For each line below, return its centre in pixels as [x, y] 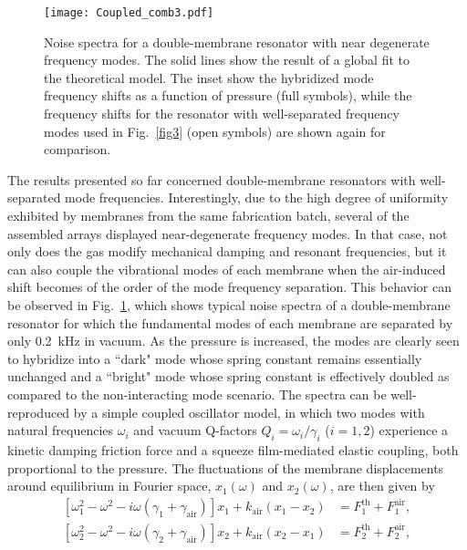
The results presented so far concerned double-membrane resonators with [212, 179]
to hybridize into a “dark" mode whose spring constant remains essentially [215, 358]
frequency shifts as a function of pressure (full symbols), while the [228, 95]
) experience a [409, 430]
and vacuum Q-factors [195, 430]
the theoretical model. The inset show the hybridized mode [209, 77]
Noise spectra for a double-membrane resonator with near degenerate [237, 42]
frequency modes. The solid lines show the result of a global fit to [227, 60]
